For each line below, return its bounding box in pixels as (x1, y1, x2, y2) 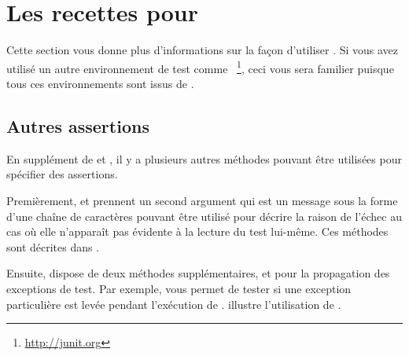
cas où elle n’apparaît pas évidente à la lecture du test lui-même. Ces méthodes (6, 223, 389, 240)
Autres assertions (6, 113, 149, 138)
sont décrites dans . (6, 238, 100, 255)
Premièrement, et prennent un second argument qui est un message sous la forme (6, 192, 398, 208)
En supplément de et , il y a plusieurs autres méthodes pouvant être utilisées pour (6, 150, 402, 167)
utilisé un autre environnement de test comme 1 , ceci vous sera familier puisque (6, 57, 394, 76)
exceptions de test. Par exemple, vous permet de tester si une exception (6, 280, 352, 296)
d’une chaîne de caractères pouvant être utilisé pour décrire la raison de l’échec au (6, 207, 402, 224)
